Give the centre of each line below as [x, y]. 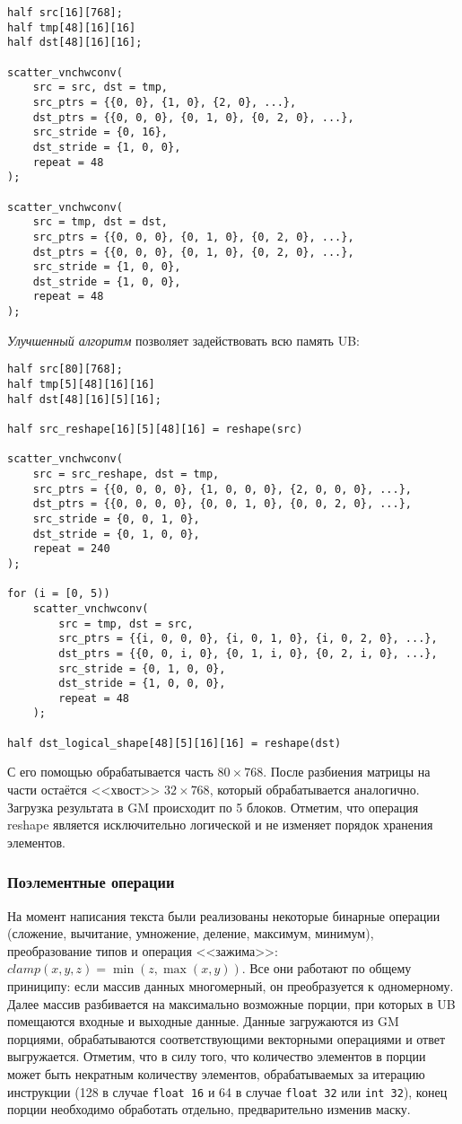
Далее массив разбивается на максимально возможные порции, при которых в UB [231, 1003]
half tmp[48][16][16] [72, 27]
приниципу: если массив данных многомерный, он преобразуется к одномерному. [231, 986]
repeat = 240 [71, 549]
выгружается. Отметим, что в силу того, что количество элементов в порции [217, 1056]
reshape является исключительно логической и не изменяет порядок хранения [220, 825]
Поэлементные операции [91, 882]
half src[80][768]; [65, 369]
